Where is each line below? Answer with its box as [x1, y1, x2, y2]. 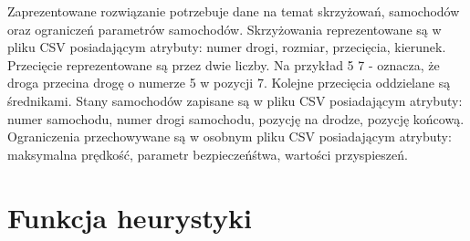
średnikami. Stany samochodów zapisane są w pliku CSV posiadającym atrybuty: [7, 90, 463, 110]
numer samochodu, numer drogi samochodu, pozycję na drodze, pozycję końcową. [7, 109, 465, 128]
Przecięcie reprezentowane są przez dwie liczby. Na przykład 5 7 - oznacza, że [7, 55, 440, 74]
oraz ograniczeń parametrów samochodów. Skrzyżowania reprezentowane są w [7, 19, 442, 38]
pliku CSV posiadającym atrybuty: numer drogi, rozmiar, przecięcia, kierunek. [7, 37, 446, 57]
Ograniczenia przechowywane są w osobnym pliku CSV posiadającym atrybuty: [7, 127, 452, 146]
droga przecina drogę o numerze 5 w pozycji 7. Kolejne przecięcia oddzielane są [7, 73, 451, 92]
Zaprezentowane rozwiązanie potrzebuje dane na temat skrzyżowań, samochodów [7, 2, 460, 20]
